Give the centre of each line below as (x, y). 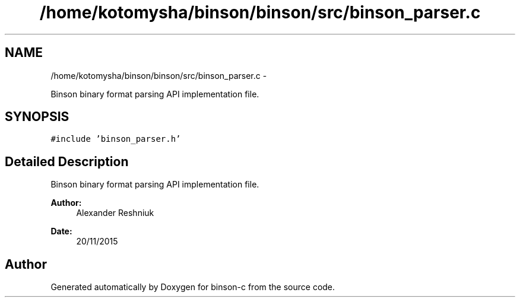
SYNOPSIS (37, 117)
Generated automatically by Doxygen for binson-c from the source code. (193, 287)
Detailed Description (67, 161)
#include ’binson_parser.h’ (116, 139)
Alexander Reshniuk (115, 213)
